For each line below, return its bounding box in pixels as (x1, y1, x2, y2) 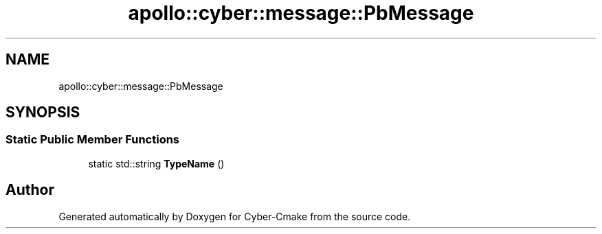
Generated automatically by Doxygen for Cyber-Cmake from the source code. (58, 210, 411, 222)
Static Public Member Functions (5, 132, 180, 147)
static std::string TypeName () (88, 157, 225, 169)
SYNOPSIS (5, 104, 80, 121)
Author (5, 181, 54, 199)
